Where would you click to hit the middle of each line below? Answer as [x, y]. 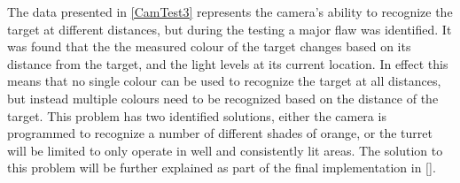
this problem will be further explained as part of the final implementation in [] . [222, 168]
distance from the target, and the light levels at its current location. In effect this [228, 63]
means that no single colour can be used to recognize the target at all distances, [224, 81]
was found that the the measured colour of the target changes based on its [209, 46]
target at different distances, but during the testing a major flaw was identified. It [230, 29]
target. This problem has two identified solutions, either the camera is [197, 115]
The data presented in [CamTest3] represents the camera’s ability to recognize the [230, 11]
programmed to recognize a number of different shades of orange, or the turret [220, 133]
